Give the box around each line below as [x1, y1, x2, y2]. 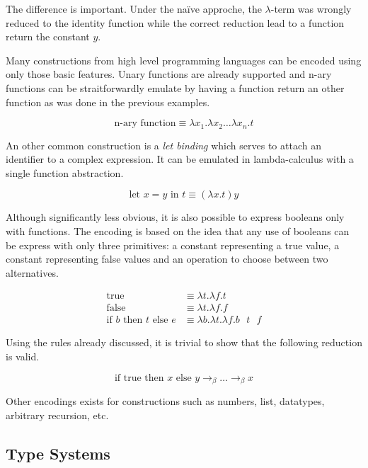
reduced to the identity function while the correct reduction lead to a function [6, 15, 345, 30]
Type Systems [6, 442, 110, 464]
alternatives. [6, 265, 59, 280]
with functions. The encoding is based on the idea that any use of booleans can [6, 223, 350, 238]
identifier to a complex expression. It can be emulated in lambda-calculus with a [6, 152, 354, 166]
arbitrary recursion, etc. [6, 407, 109, 422]
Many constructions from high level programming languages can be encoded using [6, 52, 362, 67]
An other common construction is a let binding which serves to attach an [6, 137, 321, 152]
